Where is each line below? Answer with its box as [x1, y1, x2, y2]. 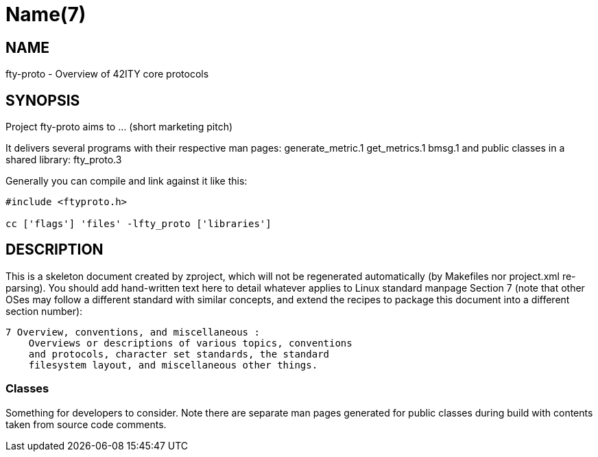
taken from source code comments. [5, 418, 167, 430]
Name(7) [5, 3, 86, 26]
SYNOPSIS [5, 91, 80, 109]
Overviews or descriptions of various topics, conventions [28, 337, 352, 349]
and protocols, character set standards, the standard [28, 348, 330, 360]
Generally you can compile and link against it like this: [5, 175, 248, 187]
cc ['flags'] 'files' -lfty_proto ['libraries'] [5, 218, 272, 230]
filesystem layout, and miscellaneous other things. [28, 359, 318, 371]
